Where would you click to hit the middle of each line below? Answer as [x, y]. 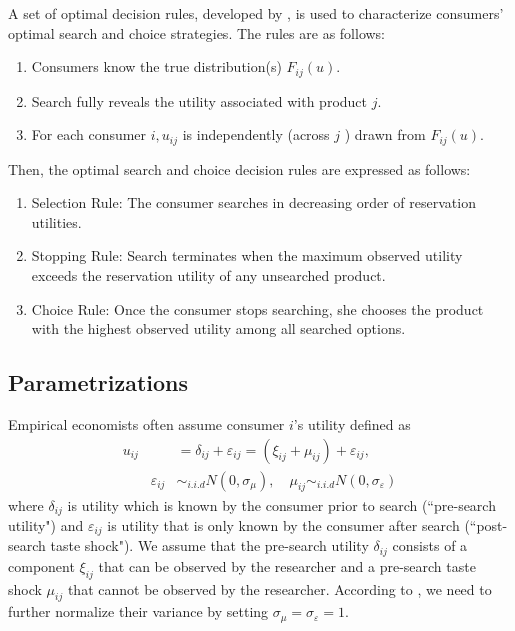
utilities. [56, 221]
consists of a [430, 545]
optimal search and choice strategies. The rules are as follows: [197, 32]
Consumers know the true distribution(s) [156, 66]
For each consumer [89, 134]
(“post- [486, 524]
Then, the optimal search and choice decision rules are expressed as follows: [239, 168]
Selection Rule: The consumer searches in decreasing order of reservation [253, 202]
